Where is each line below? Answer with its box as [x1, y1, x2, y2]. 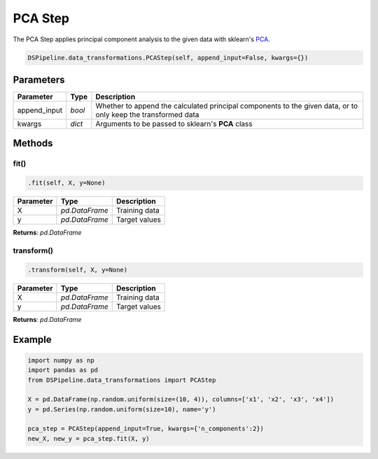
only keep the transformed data [95, 110, 199, 120]
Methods [13, 137, 53, 150]
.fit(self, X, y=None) [27, 179, 106, 187]
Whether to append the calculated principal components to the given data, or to [95, 101, 358, 111]
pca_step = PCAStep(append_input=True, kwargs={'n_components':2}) [27, 425, 265, 433]
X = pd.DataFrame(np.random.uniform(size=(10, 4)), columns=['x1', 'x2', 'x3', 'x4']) [27, 395, 335, 404]
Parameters [13, 73, 65, 85]
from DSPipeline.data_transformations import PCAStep [27, 376, 216, 384]
